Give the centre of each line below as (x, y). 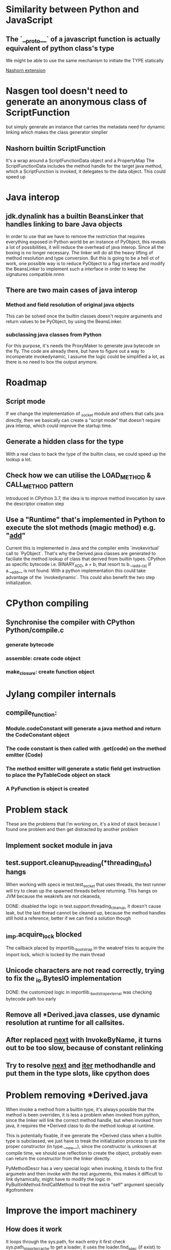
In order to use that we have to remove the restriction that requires (75, 236)
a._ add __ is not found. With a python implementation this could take (76, 571)
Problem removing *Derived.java (77, 1095)
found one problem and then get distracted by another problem (72, 829)
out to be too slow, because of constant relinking (84, 1048)
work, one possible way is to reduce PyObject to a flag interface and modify (85, 263)
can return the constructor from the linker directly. (58, 1158)
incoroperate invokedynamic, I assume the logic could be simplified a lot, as (85, 356)
